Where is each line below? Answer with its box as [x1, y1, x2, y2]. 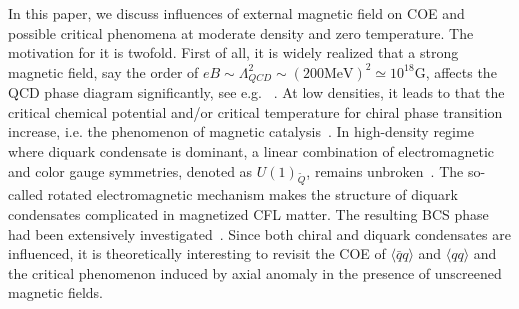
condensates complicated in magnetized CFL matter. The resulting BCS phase [8, 204, 489, 224]
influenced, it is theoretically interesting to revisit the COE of [8, 243, 386, 264]
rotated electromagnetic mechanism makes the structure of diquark [47, 184, 458, 205]
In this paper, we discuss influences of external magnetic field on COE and [8, 3, 465, 23]
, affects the [425, 61, 497, 82]
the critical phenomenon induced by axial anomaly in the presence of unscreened [8, 262, 502, 283]
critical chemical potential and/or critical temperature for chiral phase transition [8, 101, 503, 122]
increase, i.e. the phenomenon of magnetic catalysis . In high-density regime [8, 121, 474, 142]
